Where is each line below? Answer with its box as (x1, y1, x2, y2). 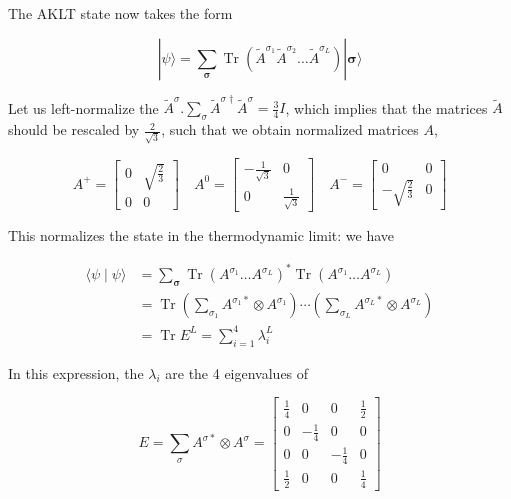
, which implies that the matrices (285, 97, 488, 118)
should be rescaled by (8, 119, 140, 140)
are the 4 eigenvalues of (165, 362, 309, 383)
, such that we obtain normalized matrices (161, 119, 419, 140)
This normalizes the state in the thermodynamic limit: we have (8, 225, 395, 246)
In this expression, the (8, 362, 144, 383)
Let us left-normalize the (8, 97, 159, 118)
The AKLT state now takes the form (8, 3, 233, 23)
